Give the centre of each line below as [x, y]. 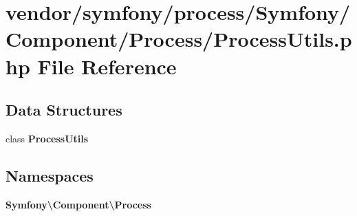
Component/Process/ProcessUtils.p [179, 39]
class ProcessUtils [47, 138]
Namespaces [50, 175]
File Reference [107, 66]
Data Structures [64, 110]
